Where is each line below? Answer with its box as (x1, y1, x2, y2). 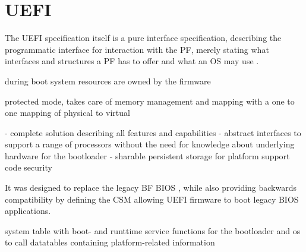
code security (5, 161, 52, 174)
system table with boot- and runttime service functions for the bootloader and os (5, 224, 301, 237)
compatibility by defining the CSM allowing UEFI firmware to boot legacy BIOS (5, 193, 299, 205)
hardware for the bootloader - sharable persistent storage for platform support (5, 149, 290, 162)
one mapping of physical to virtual (5, 106, 130, 119)
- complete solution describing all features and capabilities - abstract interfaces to (5, 126, 301, 138)
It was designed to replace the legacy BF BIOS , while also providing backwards (5, 181, 297, 194)
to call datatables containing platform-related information (5, 236, 215, 248)
